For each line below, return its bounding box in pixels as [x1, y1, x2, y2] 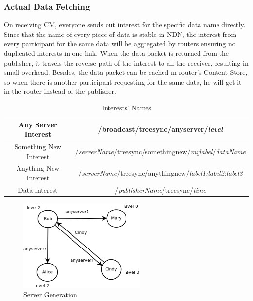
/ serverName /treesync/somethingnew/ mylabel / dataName [75, 146, 246, 156]
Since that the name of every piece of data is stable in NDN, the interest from [4, 29, 237, 39]
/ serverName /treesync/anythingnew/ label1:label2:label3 [78, 168, 243, 178]
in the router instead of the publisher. [4, 86, 116, 96]
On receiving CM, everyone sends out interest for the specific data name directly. [4, 19, 246, 30]
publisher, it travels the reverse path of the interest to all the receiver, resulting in [4, 57, 249, 68]
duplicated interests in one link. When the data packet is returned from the [4, 48, 229, 58]
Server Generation [23, 289, 77, 300]
